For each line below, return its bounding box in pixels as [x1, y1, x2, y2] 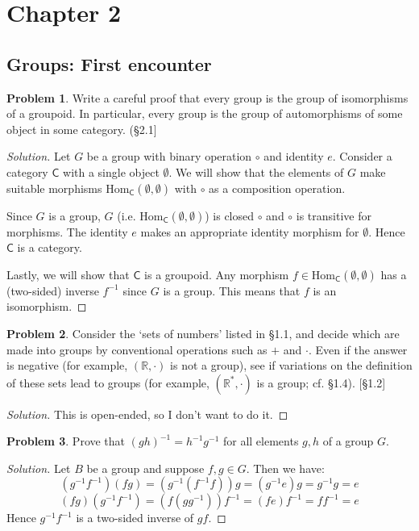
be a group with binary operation [86, 148, 252, 165]
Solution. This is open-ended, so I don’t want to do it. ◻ [6, 405, 288, 422]
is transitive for [296, 207, 371, 224]
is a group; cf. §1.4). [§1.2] [256, 374, 386, 391]
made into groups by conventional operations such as [6, 341, 268, 357]
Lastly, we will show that [6, 265, 130, 282]
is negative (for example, [6, 357, 128, 374]
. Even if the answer [308, 341, 408, 357]
